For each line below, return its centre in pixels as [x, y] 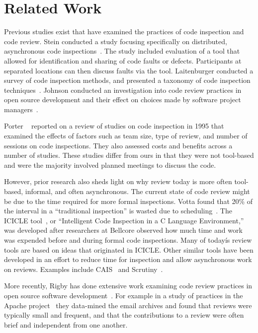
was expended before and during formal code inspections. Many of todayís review [128, 240]
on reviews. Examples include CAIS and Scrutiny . [84, 269]
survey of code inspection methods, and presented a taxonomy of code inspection [127, 80]
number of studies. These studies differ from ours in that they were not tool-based [129, 155]
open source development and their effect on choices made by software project [123, 100]
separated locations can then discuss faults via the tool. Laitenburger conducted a [129, 70]
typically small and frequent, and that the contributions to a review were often [124, 315]
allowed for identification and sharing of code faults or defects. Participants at [123, 60]
